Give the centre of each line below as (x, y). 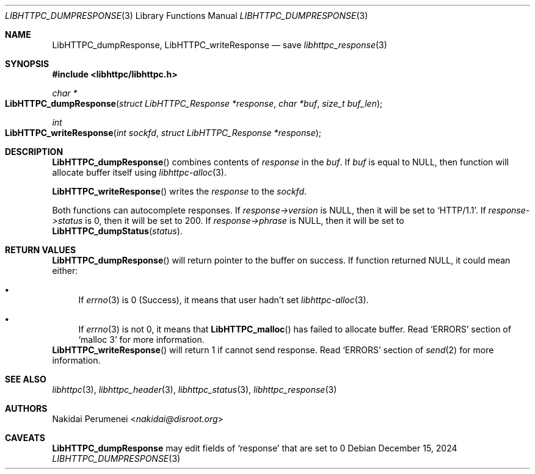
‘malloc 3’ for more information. (141, 339)
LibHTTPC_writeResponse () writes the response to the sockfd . (180, 191)
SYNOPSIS (27, 64)
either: (65, 271)
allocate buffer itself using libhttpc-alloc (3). (139, 172)
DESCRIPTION (34, 152)
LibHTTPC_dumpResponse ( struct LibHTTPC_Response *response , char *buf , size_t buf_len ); (194, 103)
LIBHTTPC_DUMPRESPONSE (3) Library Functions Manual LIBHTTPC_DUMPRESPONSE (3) (187, 16)
